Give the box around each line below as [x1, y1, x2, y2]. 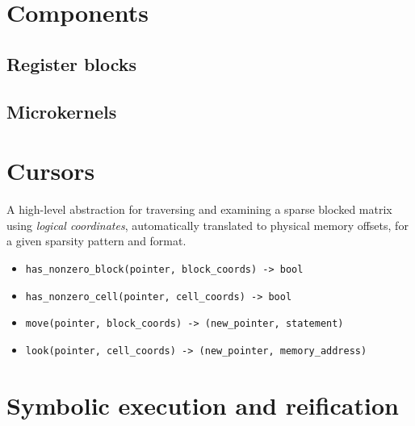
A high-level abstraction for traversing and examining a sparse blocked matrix [6, 201, 392, 218]
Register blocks [6, 51, 137, 76]
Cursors [6, 154, 95, 187]
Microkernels [6, 98, 117, 123]
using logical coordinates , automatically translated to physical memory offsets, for [6, 216, 409, 233]
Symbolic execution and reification [6, 388, 399, 421]
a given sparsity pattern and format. [6, 232, 187, 249]
